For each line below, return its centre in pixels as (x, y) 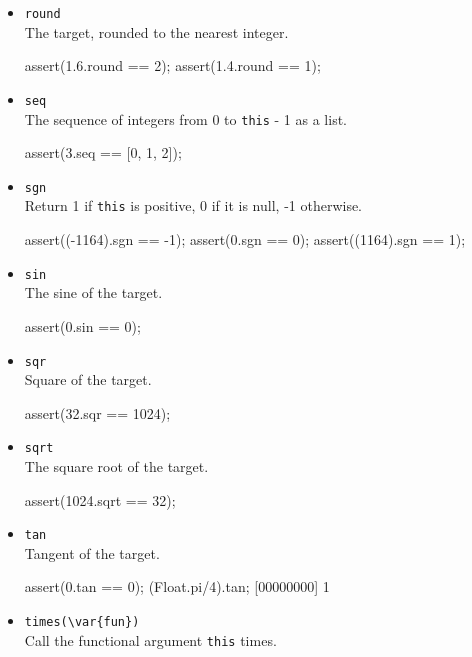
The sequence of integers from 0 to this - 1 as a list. (185, 118)
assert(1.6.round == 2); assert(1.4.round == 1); (172, 65)
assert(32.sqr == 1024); (97, 412)
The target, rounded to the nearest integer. (156, 31)
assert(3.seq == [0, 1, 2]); (103, 152)
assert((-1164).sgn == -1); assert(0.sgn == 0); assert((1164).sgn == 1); (245, 239)
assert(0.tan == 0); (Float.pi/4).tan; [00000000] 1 (177, 586)
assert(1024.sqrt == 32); (100, 499)
